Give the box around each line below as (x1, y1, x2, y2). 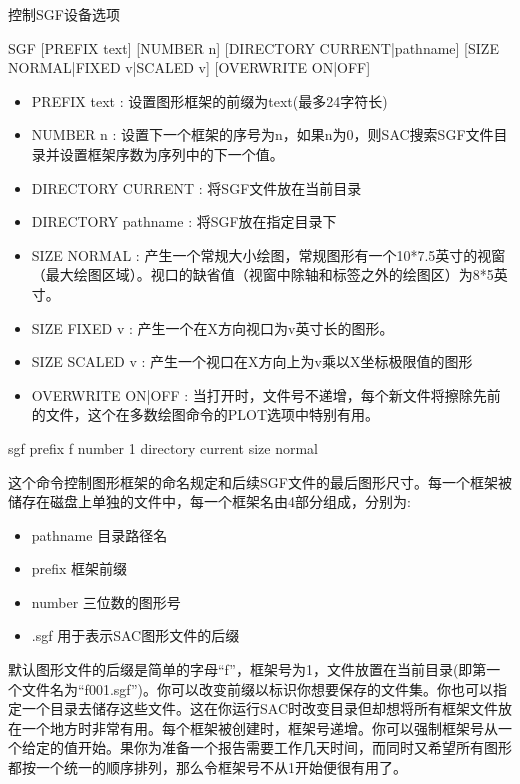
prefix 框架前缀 (31, 558, 128, 579)
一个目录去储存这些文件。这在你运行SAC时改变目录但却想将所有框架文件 (21, 698, 498, 719)
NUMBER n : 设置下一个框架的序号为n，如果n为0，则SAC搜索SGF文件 (31, 124, 494, 145)
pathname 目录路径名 (31, 524, 168, 545)
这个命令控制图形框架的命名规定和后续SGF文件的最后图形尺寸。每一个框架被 (8, 471, 512, 492)
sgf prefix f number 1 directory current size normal (8, 437, 318, 458)
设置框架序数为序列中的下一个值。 (59, 143, 284, 164)
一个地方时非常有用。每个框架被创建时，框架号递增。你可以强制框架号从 (21, 717, 498, 738)
